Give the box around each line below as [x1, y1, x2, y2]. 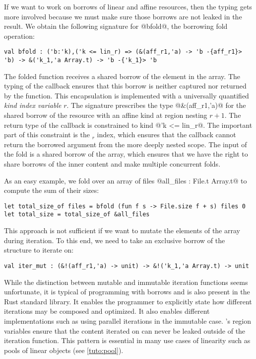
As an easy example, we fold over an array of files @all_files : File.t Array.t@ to [4, 175, 247, 185]
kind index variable [4, 100, 62, 110]
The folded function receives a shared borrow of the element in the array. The [4, 71, 240, 81]
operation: [4, 30, 35, 41]
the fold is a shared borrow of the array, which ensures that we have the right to [4, 149, 248, 159]
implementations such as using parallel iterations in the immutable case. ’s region [4, 315, 252, 326]
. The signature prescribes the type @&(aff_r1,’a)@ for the [66, 100, 246, 110]
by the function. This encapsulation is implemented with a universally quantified [4, 90, 249, 100]
